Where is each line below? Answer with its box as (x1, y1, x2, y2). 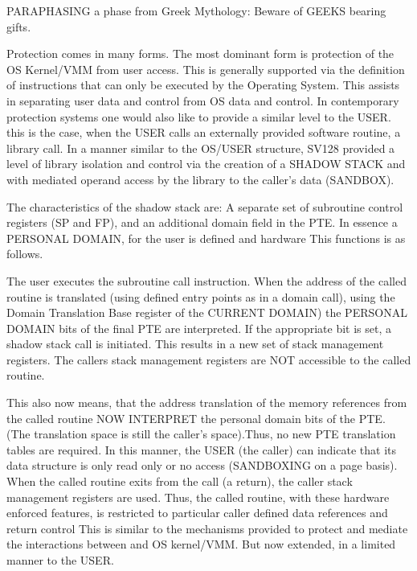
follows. (6, 245, 43, 262)
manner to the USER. (6, 552, 114, 568)
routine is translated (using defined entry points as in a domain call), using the (6, 288, 395, 305)
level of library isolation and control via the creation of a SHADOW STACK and (6, 155, 406, 172)
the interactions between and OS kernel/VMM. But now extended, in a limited (6, 536, 396, 553)
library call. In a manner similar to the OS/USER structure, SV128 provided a (6, 139, 395, 156)
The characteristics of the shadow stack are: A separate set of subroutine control (6, 198, 403, 215)
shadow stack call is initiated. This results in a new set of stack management (6, 335, 384, 352)
